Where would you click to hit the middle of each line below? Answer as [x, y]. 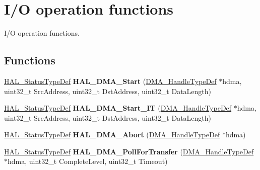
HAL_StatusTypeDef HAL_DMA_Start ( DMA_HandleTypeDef [110, 81]
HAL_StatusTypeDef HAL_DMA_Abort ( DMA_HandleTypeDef [112, 135]
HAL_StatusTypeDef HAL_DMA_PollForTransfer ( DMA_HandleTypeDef [129, 151]
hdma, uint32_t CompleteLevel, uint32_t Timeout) [88, 161]
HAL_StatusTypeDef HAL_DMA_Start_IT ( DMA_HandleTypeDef [118, 108]
